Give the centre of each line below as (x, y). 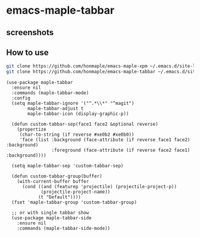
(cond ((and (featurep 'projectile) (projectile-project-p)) (99, 187)
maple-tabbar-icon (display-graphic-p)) (78, 114)
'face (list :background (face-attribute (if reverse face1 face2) (105, 140)
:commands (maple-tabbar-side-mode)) (64, 229)
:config (21, 98)
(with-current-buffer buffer (53, 182)
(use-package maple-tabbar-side (52, 218)
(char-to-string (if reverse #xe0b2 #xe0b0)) (77, 135)
